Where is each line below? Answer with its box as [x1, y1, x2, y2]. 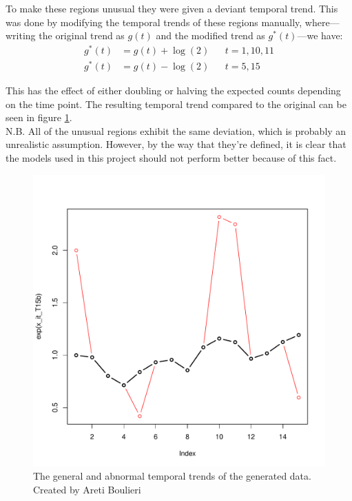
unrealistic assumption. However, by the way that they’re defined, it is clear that [6, 137, 346, 151]
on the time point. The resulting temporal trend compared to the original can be [6, 96, 346, 111]
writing [6, 28, 36, 43]
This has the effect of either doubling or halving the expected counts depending [6, 83, 341, 97]
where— [304, 14, 340, 29]
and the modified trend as [156, 28, 265, 43]
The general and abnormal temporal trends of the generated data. [33, 469, 311, 483]
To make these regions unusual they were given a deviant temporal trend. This [6, 1, 338, 15]
